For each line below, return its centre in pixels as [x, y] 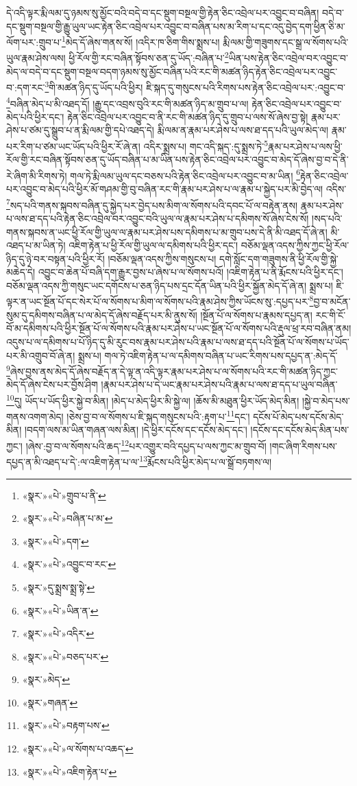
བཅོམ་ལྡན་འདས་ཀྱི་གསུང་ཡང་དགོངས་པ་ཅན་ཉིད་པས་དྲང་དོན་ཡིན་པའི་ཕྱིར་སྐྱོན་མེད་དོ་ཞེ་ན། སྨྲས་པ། [170, 285]
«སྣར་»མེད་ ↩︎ [46, 679]
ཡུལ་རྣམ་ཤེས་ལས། [36, 58]
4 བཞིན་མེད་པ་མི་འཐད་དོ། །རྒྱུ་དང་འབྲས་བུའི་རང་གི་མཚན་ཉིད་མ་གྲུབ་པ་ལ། [127, 102]
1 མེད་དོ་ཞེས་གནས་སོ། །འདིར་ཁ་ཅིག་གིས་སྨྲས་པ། [140, 41]
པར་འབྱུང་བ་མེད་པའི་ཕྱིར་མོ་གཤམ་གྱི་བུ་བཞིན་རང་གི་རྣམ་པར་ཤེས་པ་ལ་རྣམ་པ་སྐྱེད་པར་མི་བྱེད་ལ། [165, 189]
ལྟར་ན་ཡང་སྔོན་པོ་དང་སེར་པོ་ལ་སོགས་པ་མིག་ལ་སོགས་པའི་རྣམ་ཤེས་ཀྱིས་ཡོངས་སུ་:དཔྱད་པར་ [158, 301]
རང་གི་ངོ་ [331, 314]
